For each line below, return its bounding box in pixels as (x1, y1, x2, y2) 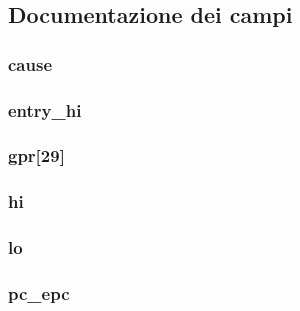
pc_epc (8, 280, 70, 305)
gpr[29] (8, 143, 65, 168)
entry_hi (8, 97, 82, 122)
